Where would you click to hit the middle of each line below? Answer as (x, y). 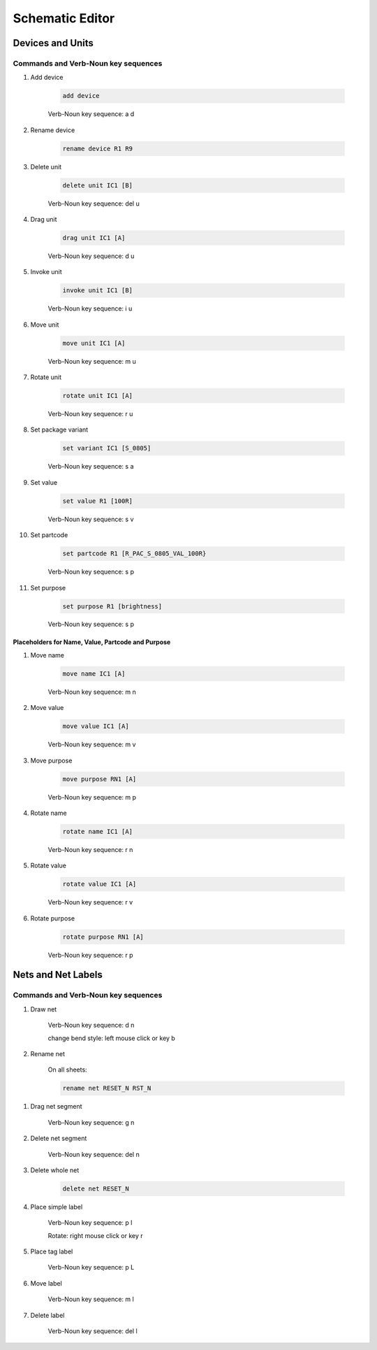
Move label (46, 1283)
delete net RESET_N (96, 1188)
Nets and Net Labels (58, 975)
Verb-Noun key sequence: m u (92, 361)
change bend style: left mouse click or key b (112, 1038)
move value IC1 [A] (96, 726)
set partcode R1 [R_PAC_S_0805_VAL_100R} (134, 554)
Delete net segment (59, 1138)
